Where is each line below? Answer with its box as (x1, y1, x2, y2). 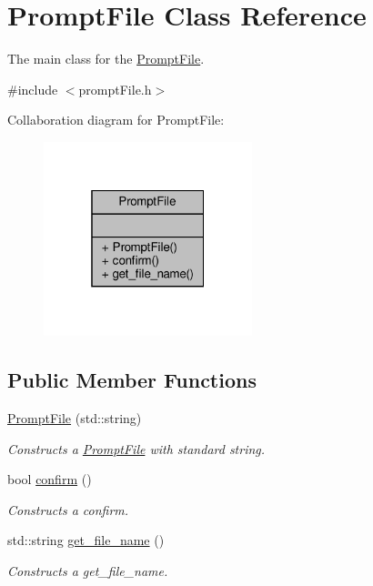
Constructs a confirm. (7, 500, 129, 519)
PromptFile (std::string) (7, 409, 142, 428)
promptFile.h (78, 79, 152, 98)
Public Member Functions (7, 366, 257, 394)
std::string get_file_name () (7, 530, 165, 550)
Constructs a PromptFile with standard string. (7, 439, 266, 458)
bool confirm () (7, 470, 92, 489)
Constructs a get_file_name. (7, 561, 168, 581)
